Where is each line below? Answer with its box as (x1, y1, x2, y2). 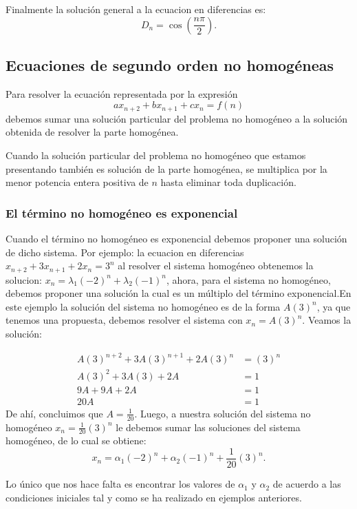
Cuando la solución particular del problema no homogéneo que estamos (6, 148, 306, 163)
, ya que (316, 299, 351, 313)
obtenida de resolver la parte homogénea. (6, 125, 179, 139)
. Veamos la (302, 313, 351, 327)
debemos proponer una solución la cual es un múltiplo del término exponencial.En (6, 286, 351, 300)
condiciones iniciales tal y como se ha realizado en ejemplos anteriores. (6, 490, 302, 504)
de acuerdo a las (272, 477, 341, 491)
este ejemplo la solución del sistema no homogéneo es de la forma (6, 299, 281, 313)
